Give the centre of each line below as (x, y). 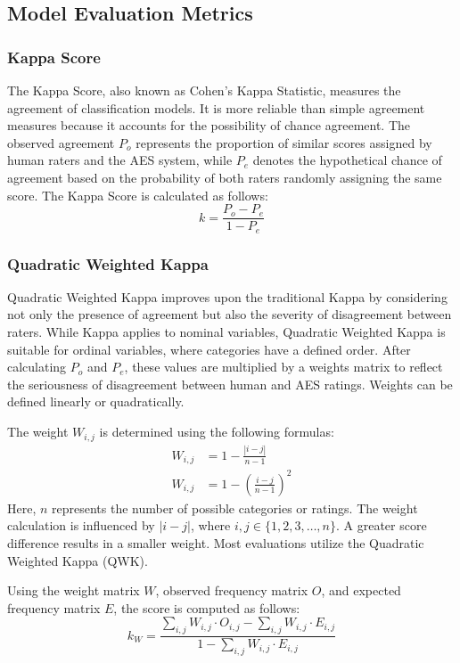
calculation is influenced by (81, 525)
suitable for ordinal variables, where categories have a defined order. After (209, 349)
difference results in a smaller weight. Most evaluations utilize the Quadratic (216, 543)
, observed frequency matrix (232, 590)
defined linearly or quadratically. (96, 401)
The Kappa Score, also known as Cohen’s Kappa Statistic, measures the (204, 90)
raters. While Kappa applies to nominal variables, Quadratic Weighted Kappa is (226, 332)
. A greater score (382, 525)
